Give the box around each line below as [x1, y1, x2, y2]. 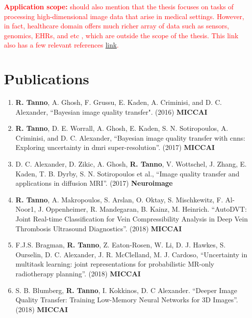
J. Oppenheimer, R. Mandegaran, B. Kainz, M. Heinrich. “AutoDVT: [38, 204, 247, 214]
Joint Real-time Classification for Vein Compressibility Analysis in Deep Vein [15, 214, 248, 224]
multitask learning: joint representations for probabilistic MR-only [15, 259, 214, 269]
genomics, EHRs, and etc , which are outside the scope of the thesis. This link [4, 30, 239, 40]
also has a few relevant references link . [4, 40, 119, 50]
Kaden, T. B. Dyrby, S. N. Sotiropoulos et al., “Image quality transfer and [15, 168, 240, 178]
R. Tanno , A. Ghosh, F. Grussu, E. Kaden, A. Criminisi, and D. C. [15, 97, 222, 107]
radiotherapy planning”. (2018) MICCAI [15, 269, 141, 278]
